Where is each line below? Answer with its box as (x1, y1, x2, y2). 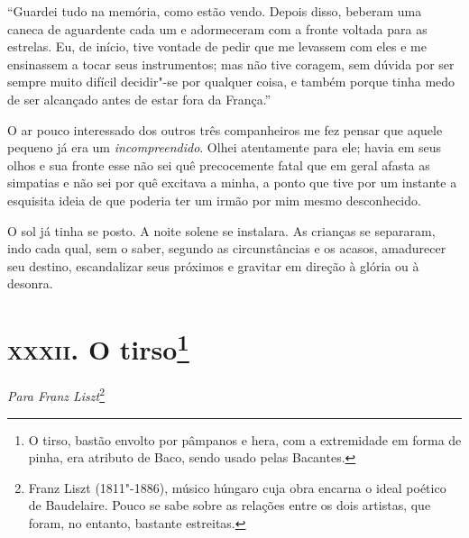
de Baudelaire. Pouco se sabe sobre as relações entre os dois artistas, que (28, 496, 431, 515)
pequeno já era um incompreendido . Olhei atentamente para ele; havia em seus (7, 138, 442, 157)
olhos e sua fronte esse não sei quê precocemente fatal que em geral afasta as (7, 155, 430, 174)
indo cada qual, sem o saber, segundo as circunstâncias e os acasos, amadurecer (7, 239, 446, 258)
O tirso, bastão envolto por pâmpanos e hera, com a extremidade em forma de (28, 430, 462, 449)
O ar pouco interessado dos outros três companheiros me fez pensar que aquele (7, 120, 443, 139)
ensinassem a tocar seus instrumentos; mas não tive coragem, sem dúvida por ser (7, 54, 455, 73)
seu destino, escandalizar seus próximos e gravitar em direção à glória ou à (7, 256, 419, 275)
